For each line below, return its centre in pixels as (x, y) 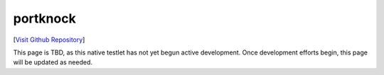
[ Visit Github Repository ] (49, 40)
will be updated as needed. (53, 62)
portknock (44, 18)
